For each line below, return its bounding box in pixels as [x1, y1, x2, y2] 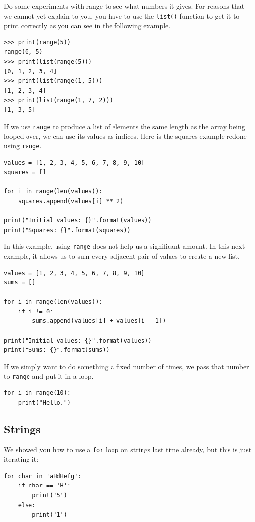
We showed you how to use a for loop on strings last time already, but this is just [4, 444, 252, 454]
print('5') [32, 491, 67, 499]
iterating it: [4, 454, 39, 464]
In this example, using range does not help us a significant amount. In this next [4, 241, 245, 251]
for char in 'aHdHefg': [4, 472, 82, 480]
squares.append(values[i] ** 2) [18, 197, 124, 205]
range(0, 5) [4, 48, 43, 56]
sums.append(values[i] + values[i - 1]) [32, 317, 166, 325]
